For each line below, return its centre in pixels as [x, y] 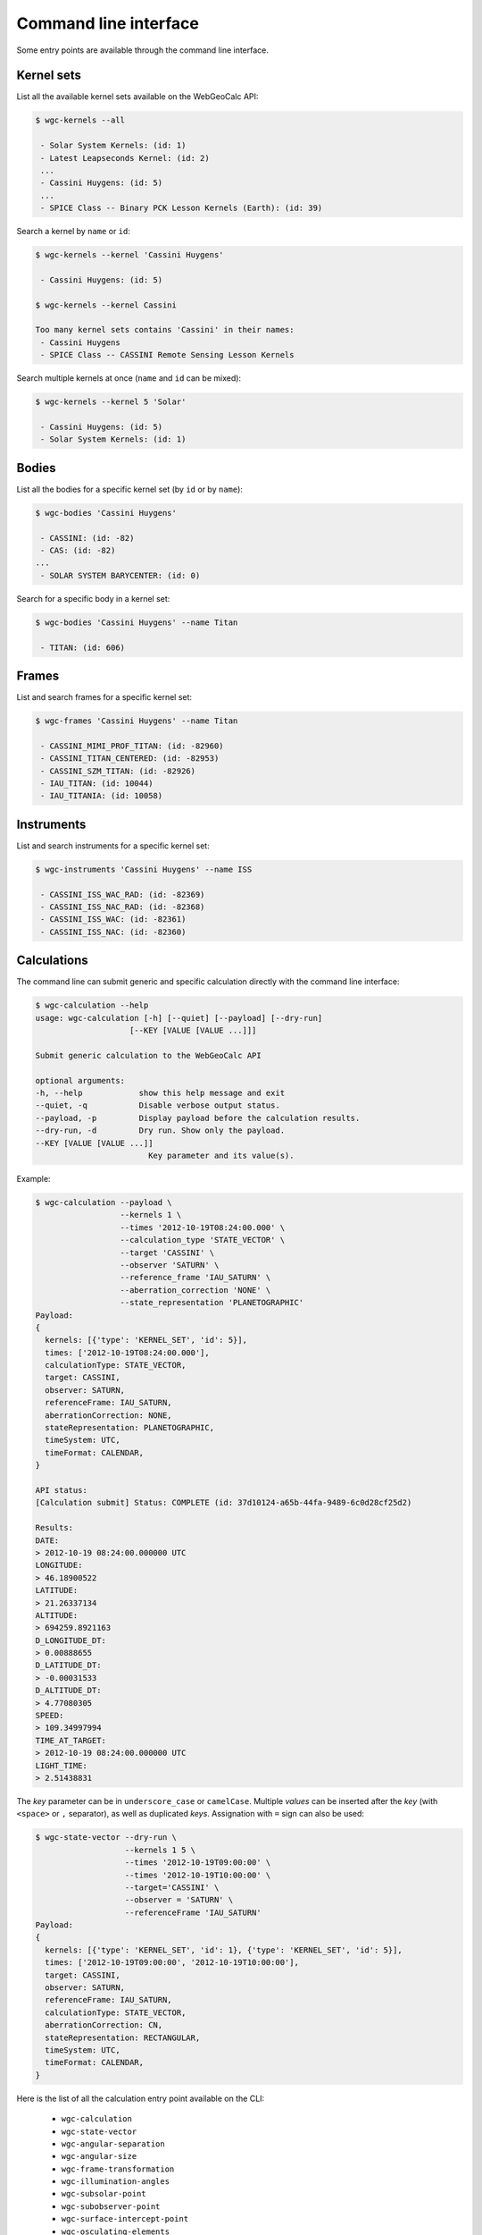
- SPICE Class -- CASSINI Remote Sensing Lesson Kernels [167, 355]
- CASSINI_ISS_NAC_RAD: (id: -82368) [123, 907]
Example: [33, 1179]
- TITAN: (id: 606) [83, 647]
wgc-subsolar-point [104, 2194]
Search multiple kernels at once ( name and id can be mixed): [129, 378]
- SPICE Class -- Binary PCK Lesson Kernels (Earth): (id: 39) [182, 208]
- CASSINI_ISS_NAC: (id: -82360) [113, 932]
